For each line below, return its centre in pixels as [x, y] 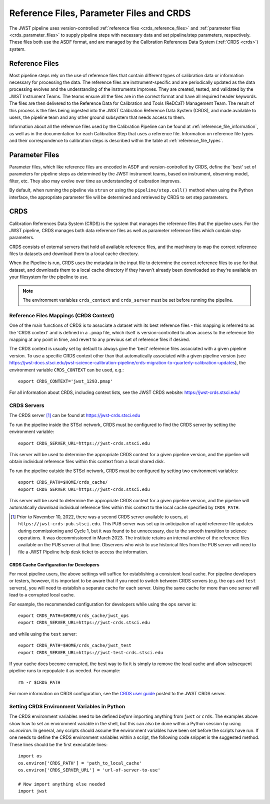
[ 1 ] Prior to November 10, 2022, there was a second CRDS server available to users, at [99, 517]
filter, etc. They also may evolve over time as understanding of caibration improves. [95, 181]
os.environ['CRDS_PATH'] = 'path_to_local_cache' [80, 763]
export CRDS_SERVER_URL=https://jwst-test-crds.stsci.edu [91, 652]
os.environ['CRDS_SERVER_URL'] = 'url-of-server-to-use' [89, 770]
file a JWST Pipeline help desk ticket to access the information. [83, 552]
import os [30, 756]
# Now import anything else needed [62, 784]
